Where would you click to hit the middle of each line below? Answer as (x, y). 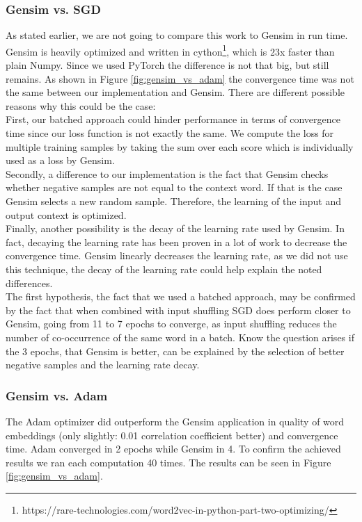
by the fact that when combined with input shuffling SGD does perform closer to (178, 310)
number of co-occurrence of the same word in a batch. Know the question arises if (180, 337)
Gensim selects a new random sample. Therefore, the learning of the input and (173, 201)
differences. (29, 283)
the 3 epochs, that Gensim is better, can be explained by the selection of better (175, 351)
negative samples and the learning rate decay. (103, 365)
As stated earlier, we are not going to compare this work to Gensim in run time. (177, 35)
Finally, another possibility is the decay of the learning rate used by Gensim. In (175, 228)
